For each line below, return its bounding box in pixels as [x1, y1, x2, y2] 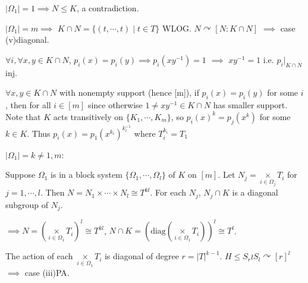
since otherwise [87, 99, 143, 111]
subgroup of [5, 198, 49, 210]
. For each [150, 186, 187, 199]
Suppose [5, 168, 36, 181]
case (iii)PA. [24, 266, 70, 279]
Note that [5, 110, 41, 122]
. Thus [27, 127, 51, 139]
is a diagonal [232, 186, 278, 199]
